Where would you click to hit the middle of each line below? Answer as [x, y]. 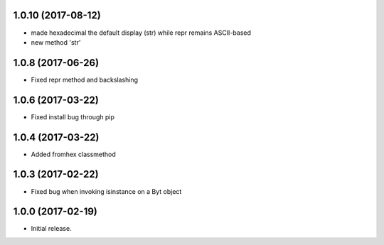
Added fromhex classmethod [74, 154]
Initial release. [51, 229]
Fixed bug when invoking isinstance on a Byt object [106, 191]
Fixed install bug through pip [73, 116]
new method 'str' [56, 42]
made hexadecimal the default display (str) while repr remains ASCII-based [141, 33]
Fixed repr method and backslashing [85, 80]
